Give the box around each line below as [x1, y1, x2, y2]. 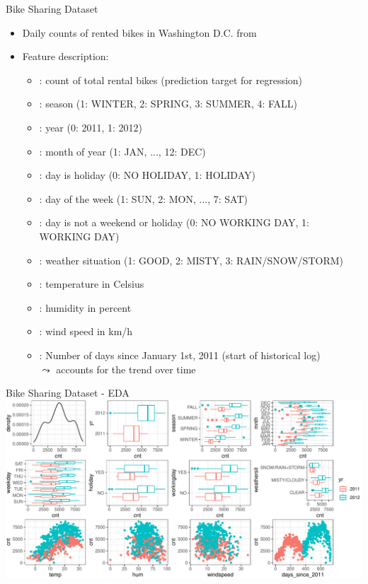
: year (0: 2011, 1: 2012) [39, 119, 143, 134]
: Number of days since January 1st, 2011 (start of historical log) [39, 347, 321, 362]
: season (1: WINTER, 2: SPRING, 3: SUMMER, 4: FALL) [39, 96, 298, 111]
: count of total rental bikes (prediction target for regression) [39, 72, 303, 87]
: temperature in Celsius [39, 276, 144, 291]
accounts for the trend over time [56, 361, 196, 376]
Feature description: [22, 49, 109, 64]
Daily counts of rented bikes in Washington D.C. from [22, 25, 257, 40]
